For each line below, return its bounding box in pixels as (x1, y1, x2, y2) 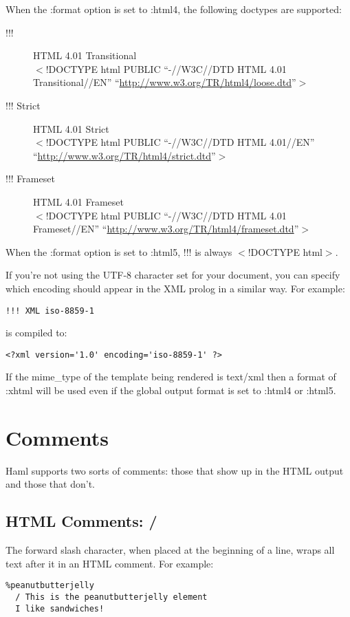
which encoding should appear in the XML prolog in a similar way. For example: (6, 281, 345, 295)
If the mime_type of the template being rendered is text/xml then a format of (6, 369, 336, 384)
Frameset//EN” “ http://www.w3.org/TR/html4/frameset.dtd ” (33, 221, 299, 236)
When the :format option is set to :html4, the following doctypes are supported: (6, 2, 342, 16)
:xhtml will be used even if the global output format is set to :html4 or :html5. (6, 383, 336, 397)
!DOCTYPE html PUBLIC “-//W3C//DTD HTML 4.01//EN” (45, 135, 315, 149)
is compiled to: (6, 325, 67, 340)
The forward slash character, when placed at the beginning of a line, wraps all (6, 543, 335, 557)
